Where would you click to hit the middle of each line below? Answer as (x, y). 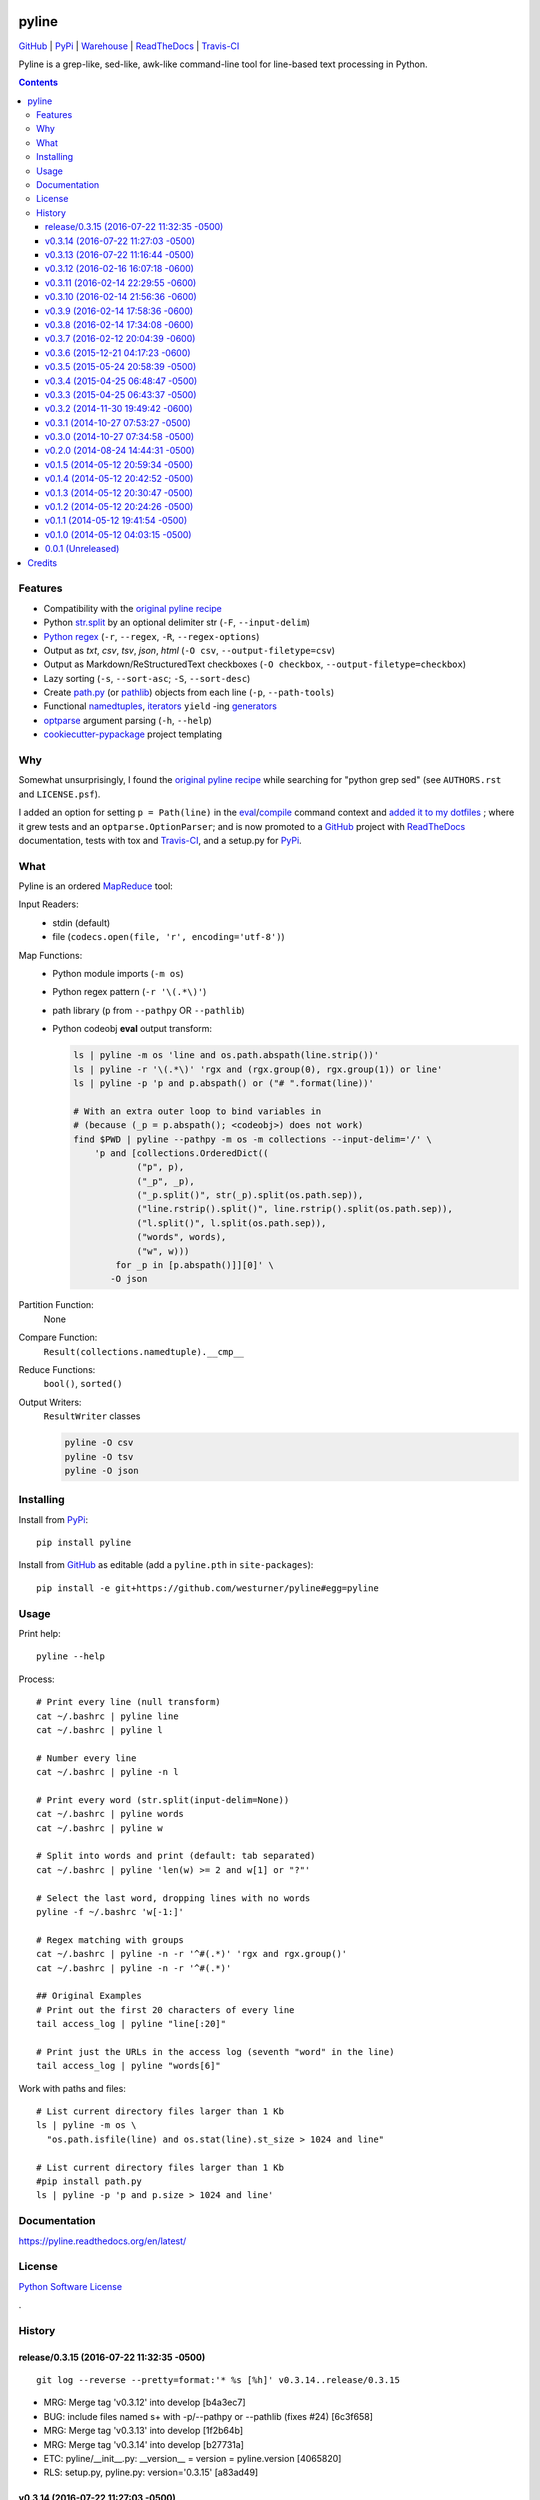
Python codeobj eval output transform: (132, 1029)
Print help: (39, 1633)
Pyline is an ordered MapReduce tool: (96, 886)
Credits (42, 562)
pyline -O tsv (99, 1456)
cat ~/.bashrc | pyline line (107, 1716)
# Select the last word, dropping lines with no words (173, 1898)
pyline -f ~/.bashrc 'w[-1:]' (110, 1911)
